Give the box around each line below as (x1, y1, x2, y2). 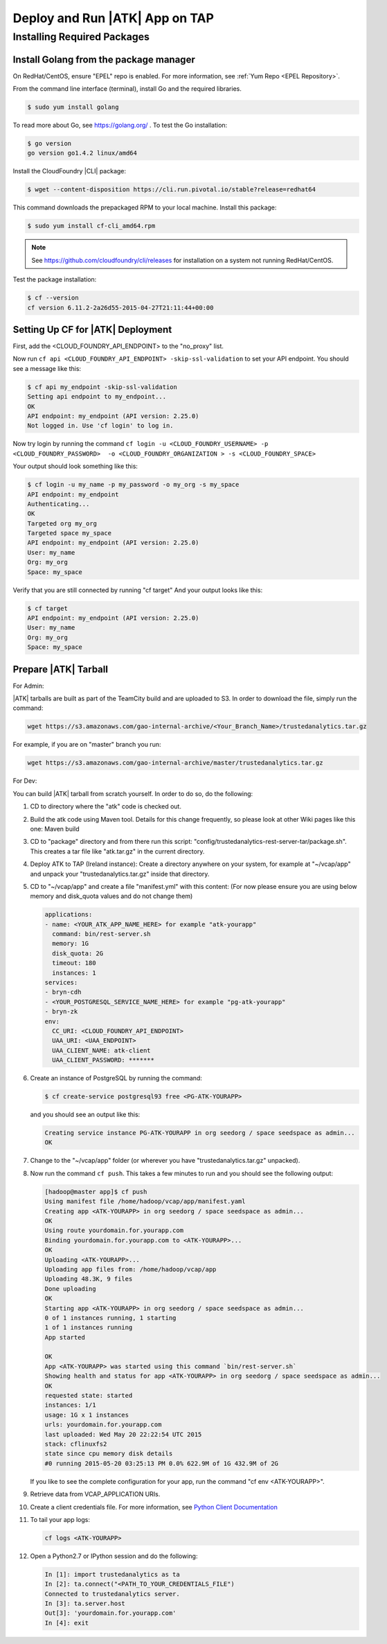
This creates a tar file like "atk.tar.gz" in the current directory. (30, 847, 205, 856)
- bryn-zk (44, 1007, 78, 1016)
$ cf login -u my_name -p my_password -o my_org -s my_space (27, 481, 240, 489)
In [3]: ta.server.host (44, 1600, 126, 1608)
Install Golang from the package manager (12, 53, 195, 65)
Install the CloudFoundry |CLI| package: (12, 167, 127, 175)
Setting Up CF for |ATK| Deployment (12, 323, 172, 336)
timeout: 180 (52, 959, 96, 967)
